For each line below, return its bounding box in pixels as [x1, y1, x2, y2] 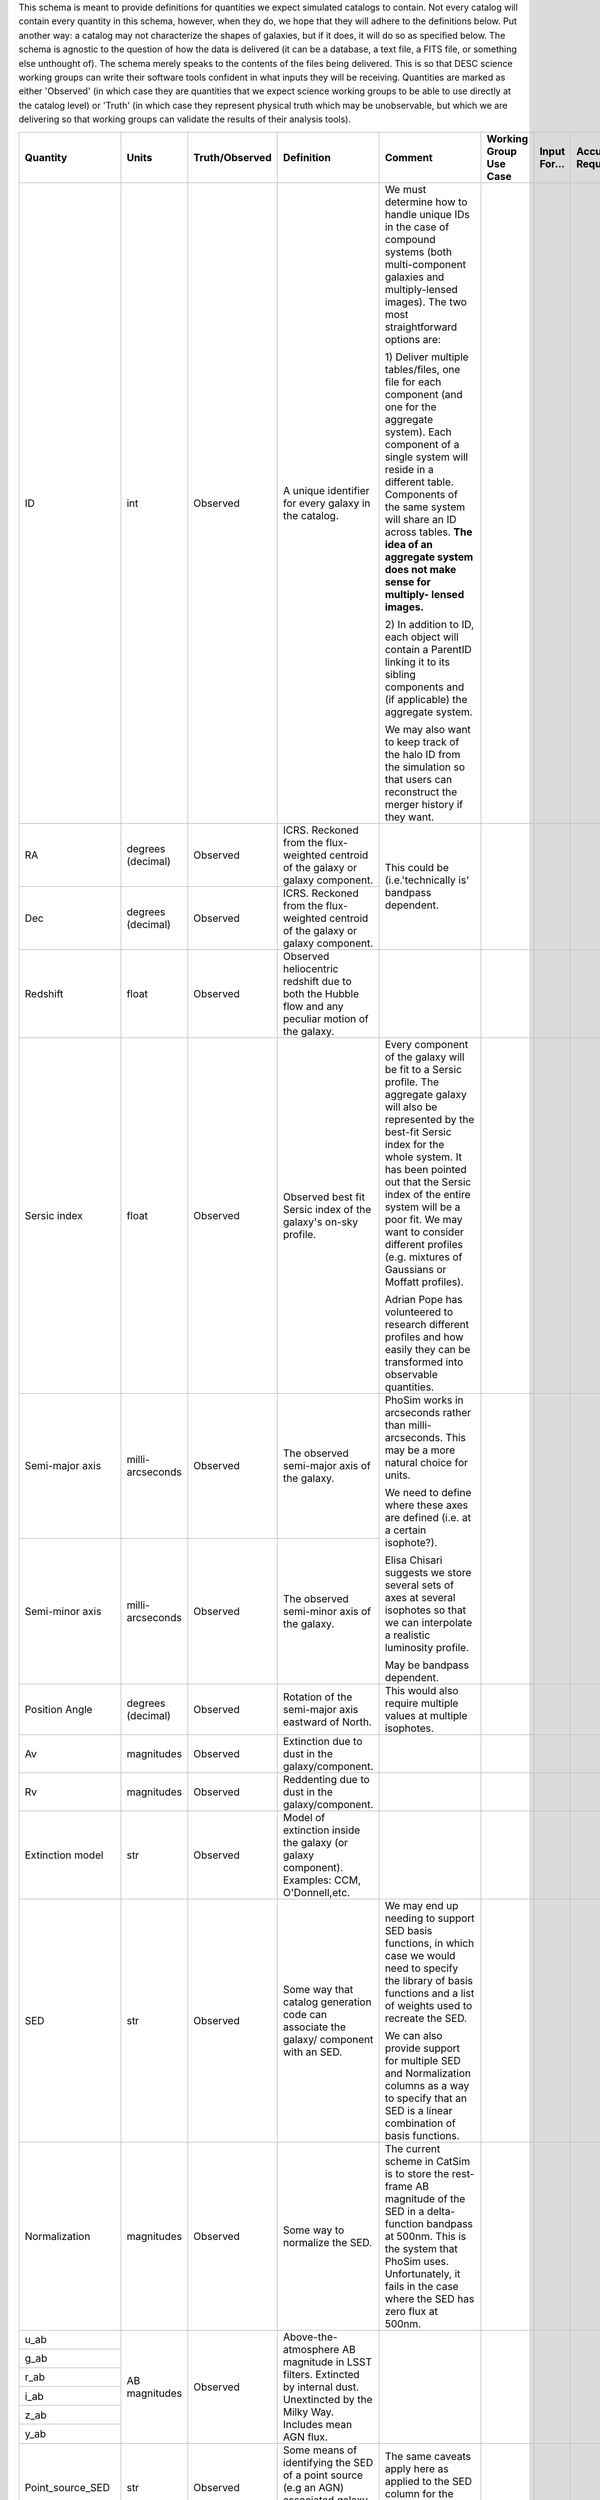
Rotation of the [282, 1690, 353, 1704]
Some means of [282, 2443, 358, 2457]
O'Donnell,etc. [282, 1885, 350, 1899]
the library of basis [384, 1973, 474, 1987]
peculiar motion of [282, 1011, 369, 1025]
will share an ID [384, 512, 457, 526]
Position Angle [24, 1702, 93, 1716]
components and [384, 680, 465, 694]
